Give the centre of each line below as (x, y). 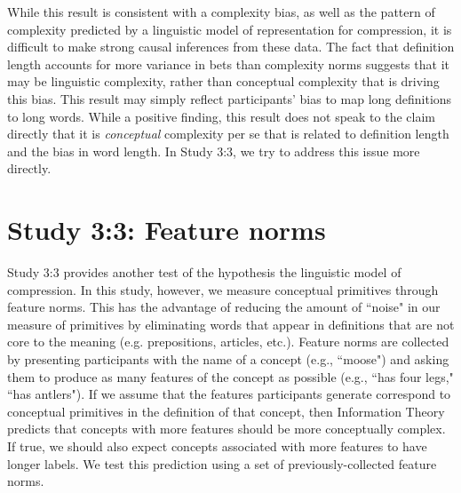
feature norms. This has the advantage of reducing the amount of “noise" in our (224, 307)
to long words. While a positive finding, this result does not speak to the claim (221, 116)
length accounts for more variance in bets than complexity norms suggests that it (228, 64)
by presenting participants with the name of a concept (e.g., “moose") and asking (228, 359)
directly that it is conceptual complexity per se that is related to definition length (228, 134)
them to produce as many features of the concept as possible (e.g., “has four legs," (230, 376)
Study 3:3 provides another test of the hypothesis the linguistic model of (204, 272)
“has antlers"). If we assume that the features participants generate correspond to (229, 394)
